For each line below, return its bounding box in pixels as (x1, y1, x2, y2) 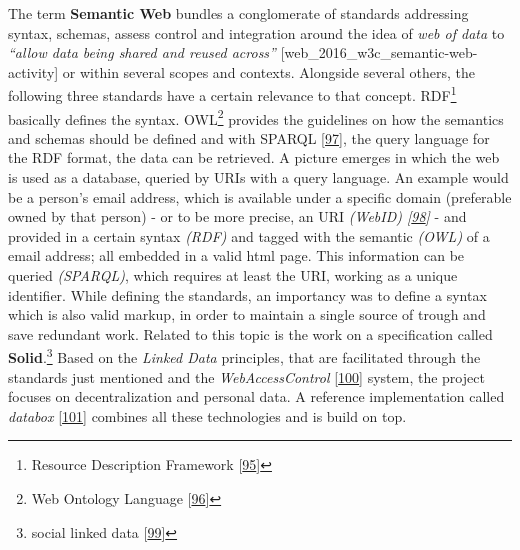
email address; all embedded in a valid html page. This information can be (8, 245, 465, 266)
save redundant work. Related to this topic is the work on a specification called (8, 323, 493, 344)
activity (8, 61, 55, 82)
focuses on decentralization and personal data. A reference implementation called (8, 386, 505, 407)
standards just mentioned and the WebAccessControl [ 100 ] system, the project (8, 366, 485, 387)
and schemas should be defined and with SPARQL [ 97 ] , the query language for (8, 127, 490, 148)
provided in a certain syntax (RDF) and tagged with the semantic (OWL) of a (8, 225, 490, 246)
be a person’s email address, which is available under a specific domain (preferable (8, 186, 512, 207)
